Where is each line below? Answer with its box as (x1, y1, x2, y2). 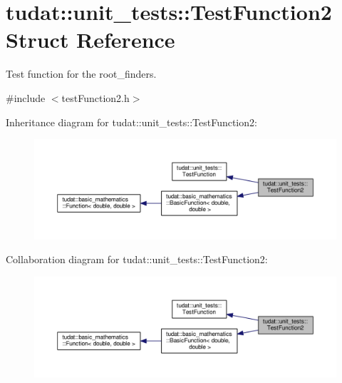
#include (6, 90, 46, 105)
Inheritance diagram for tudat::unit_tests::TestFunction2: (6, 114, 257, 129)
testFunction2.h (61, 90, 130, 105)
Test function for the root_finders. (6, 66, 157, 81)
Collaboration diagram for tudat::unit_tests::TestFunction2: (6, 252, 268, 267)
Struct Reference (6, 25, 175, 54)
